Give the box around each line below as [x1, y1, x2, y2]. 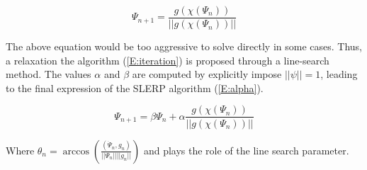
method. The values [6, 67, 91, 81]
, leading [320, 67, 358, 81]
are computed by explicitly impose [132, 67, 282, 81]
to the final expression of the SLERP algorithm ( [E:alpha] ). [6, 80, 264, 95]
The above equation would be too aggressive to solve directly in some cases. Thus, [6, 39, 362, 54]
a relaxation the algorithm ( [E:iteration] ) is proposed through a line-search [6, 52, 329, 67]
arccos [62, 146, 89, 157]
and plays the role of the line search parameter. [143, 142, 349, 157]
